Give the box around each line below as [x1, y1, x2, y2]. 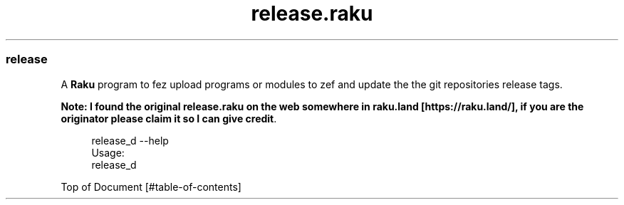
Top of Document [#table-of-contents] [61, 180, 241, 193]
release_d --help [91, 134, 169, 147]
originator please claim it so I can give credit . [61, 112, 277, 125]
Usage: [91, 146, 125, 159]
